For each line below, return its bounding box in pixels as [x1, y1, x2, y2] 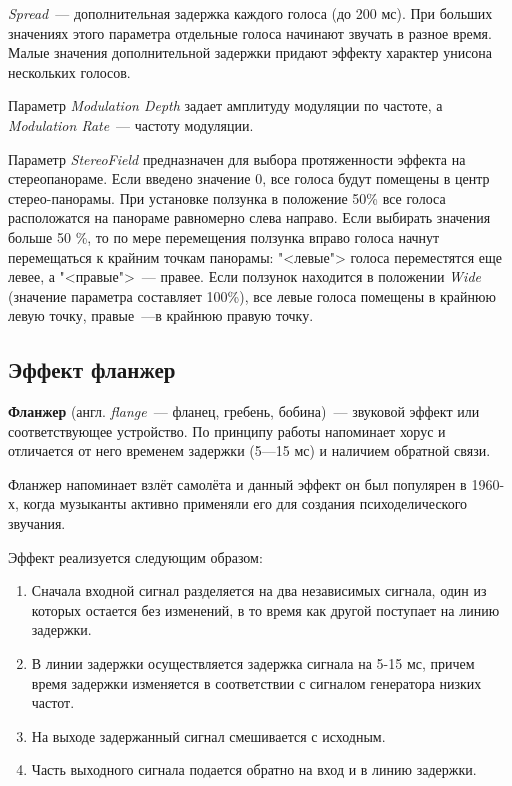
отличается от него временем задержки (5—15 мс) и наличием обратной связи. [8, 440, 491, 461]
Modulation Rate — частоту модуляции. [8, 114, 254, 135]
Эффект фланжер [8, 354, 176, 385]
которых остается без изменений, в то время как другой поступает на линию [31, 599, 500, 620]
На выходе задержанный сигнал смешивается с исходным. [31, 725, 386, 746]
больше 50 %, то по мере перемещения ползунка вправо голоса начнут [8, 226, 440, 247]
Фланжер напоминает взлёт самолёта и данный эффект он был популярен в [8, 473, 467, 494]
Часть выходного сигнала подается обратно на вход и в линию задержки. [31, 759, 477, 780]
